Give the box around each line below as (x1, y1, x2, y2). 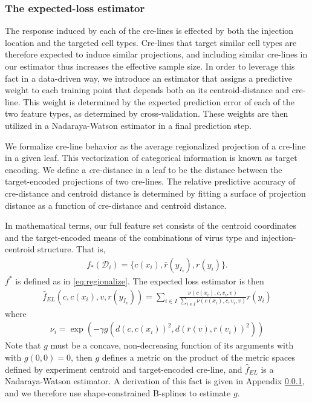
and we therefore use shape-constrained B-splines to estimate (5, 386, 231, 399)
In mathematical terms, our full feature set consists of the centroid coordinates (5, 219, 297, 232)
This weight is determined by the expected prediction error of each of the (23, 95, 295, 108)
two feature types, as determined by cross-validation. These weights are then (5, 107, 288, 120)
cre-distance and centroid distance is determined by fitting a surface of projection (5, 186, 306, 199)
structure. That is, (37, 243, 106, 255)
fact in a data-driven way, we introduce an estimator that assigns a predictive (5, 71, 292, 84)
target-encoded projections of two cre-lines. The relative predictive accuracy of (5, 175, 296, 188)
